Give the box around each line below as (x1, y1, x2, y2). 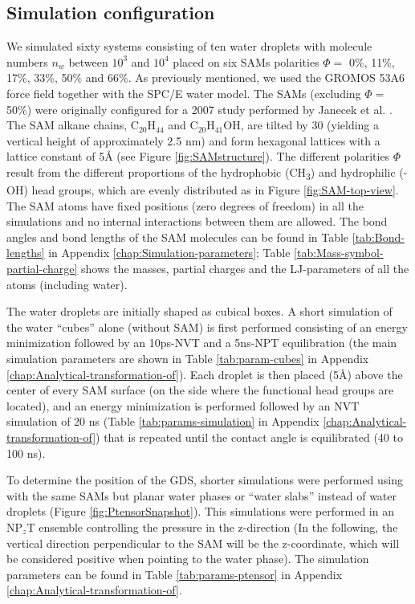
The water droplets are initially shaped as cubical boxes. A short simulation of (6, 303, 393, 320)
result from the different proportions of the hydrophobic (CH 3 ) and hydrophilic (6, 163, 396, 182)
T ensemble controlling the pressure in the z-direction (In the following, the (26, 518, 398, 535)
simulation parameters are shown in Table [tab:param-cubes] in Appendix (6, 350, 369, 367)
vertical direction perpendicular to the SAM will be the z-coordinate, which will (6, 534, 400, 551)
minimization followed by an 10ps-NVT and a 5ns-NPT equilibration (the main (6, 334, 397, 351)
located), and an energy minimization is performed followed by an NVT (6, 397, 360, 414)
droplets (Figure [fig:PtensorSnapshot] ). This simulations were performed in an (6, 503, 394, 520)
